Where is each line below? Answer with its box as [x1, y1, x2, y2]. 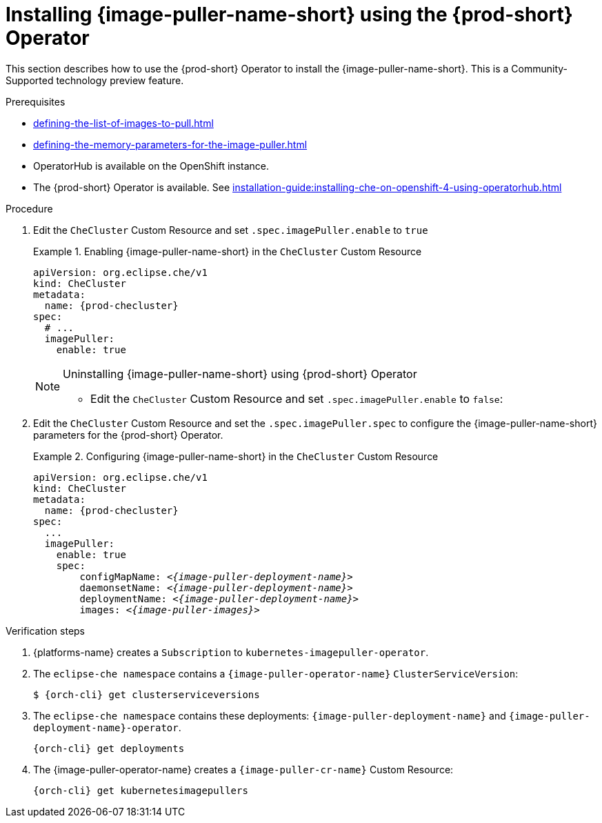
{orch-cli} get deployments [33, 742, 185, 754]
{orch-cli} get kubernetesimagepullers [33, 784, 248, 796]
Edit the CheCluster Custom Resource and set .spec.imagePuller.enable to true [33, 224, 428, 236]
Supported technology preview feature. [6, 74, 184, 86]
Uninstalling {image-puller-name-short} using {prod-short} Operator [63, 366, 417, 381]
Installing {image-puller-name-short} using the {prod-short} [6, 3, 573, 26]
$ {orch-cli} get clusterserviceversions [33, 688, 260, 700]
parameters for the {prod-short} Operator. [33, 428, 223, 441]
